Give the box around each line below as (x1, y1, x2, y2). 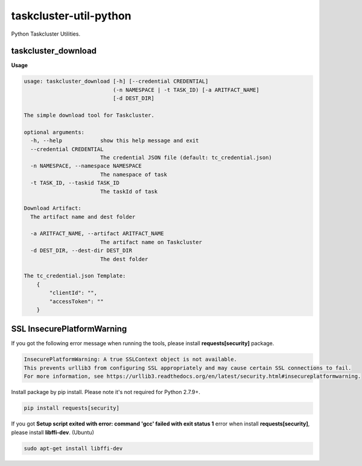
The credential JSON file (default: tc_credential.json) (100, 154, 273, 161)
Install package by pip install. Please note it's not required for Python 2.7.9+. (11, 389, 200, 396)
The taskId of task (100, 188, 158, 195)
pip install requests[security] (24, 405, 120, 412)
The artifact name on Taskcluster (100, 239, 202, 245)
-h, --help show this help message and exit (30, 137, 199, 144)
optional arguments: (24, 129, 84, 135)
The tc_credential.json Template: (24, 273, 126, 279)
